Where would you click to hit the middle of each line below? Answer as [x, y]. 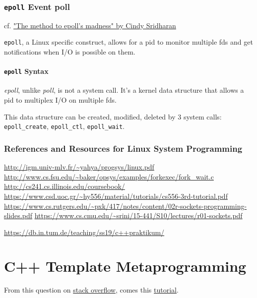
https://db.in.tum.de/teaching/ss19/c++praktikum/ [84, 232]
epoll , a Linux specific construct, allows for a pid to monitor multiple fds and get [128, 42]
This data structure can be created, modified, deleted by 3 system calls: [113, 116]
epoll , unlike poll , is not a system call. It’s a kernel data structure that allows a [124, 90]
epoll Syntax [26, 71]
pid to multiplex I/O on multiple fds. [60, 100]
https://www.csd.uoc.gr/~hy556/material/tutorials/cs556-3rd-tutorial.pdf [116, 196]
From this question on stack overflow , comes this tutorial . [91, 290]
